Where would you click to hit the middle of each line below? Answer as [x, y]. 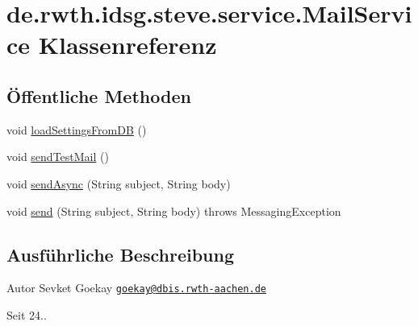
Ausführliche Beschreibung [120, 254]
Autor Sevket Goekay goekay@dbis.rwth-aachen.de [136, 288]
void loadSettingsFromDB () [77, 129]
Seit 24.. [27, 315]
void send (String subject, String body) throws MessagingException [174, 210]
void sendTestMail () [58, 157]
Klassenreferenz [127, 45]
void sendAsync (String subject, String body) [119, 183]
